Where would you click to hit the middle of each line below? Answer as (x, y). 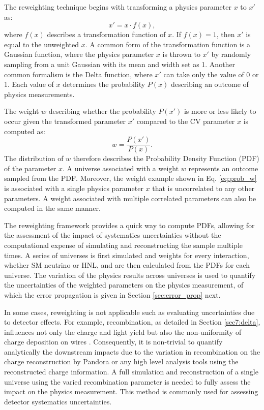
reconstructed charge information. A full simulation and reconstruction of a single (131, 372)
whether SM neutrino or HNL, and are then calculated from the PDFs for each (127, 265)
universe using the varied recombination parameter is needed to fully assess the (127, 381)
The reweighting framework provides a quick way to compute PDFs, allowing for (129, 225)
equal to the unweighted (41, 44)
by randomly (231, 54)
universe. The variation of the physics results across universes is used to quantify (130, 275)
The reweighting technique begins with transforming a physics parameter (118, 7)
